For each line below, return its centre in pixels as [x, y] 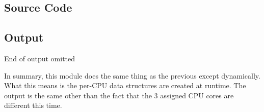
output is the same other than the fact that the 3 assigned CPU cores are [119, 95]
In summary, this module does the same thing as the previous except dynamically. [132, 75]
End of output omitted [40, 58]
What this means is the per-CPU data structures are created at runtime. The [125, 85]
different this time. [33, 105]
